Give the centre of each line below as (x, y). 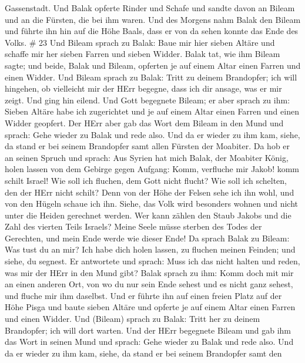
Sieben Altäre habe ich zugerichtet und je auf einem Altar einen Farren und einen (152, 111)
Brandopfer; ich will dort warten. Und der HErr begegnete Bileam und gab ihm (148, 330)
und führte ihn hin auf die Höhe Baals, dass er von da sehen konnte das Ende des (152, 31)
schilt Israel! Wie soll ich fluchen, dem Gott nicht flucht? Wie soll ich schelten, (146, 180)
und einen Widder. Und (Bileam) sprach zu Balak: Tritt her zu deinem (133, 319)
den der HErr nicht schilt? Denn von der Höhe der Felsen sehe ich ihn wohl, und (150, 192)
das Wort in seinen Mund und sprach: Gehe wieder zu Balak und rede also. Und (149, 342)
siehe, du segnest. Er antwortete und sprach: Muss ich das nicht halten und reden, (152, 261)
